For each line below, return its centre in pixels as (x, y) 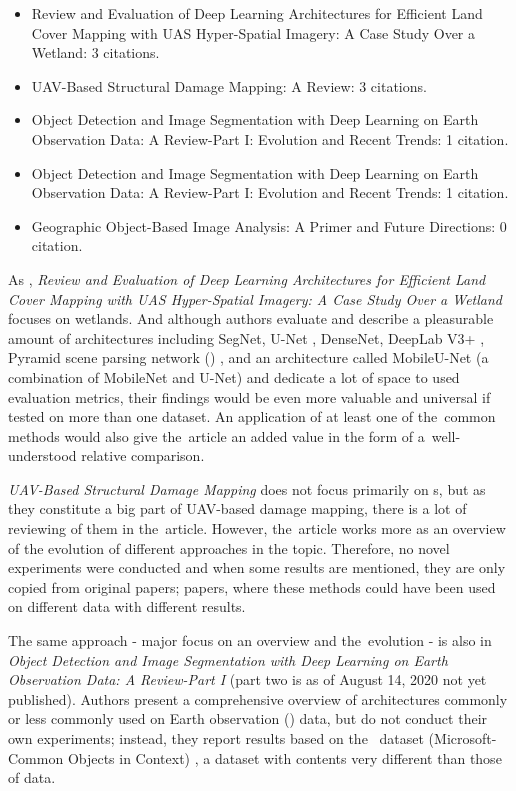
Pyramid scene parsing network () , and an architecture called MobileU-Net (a (248, 357)
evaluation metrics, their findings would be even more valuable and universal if (249, 396)
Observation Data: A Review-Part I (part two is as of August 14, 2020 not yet (247, 679)
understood (42, 455)
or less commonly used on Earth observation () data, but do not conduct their (248, 718)
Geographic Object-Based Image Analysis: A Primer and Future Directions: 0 (269, 225)
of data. (32, 777)
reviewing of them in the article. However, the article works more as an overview (257, 528)
